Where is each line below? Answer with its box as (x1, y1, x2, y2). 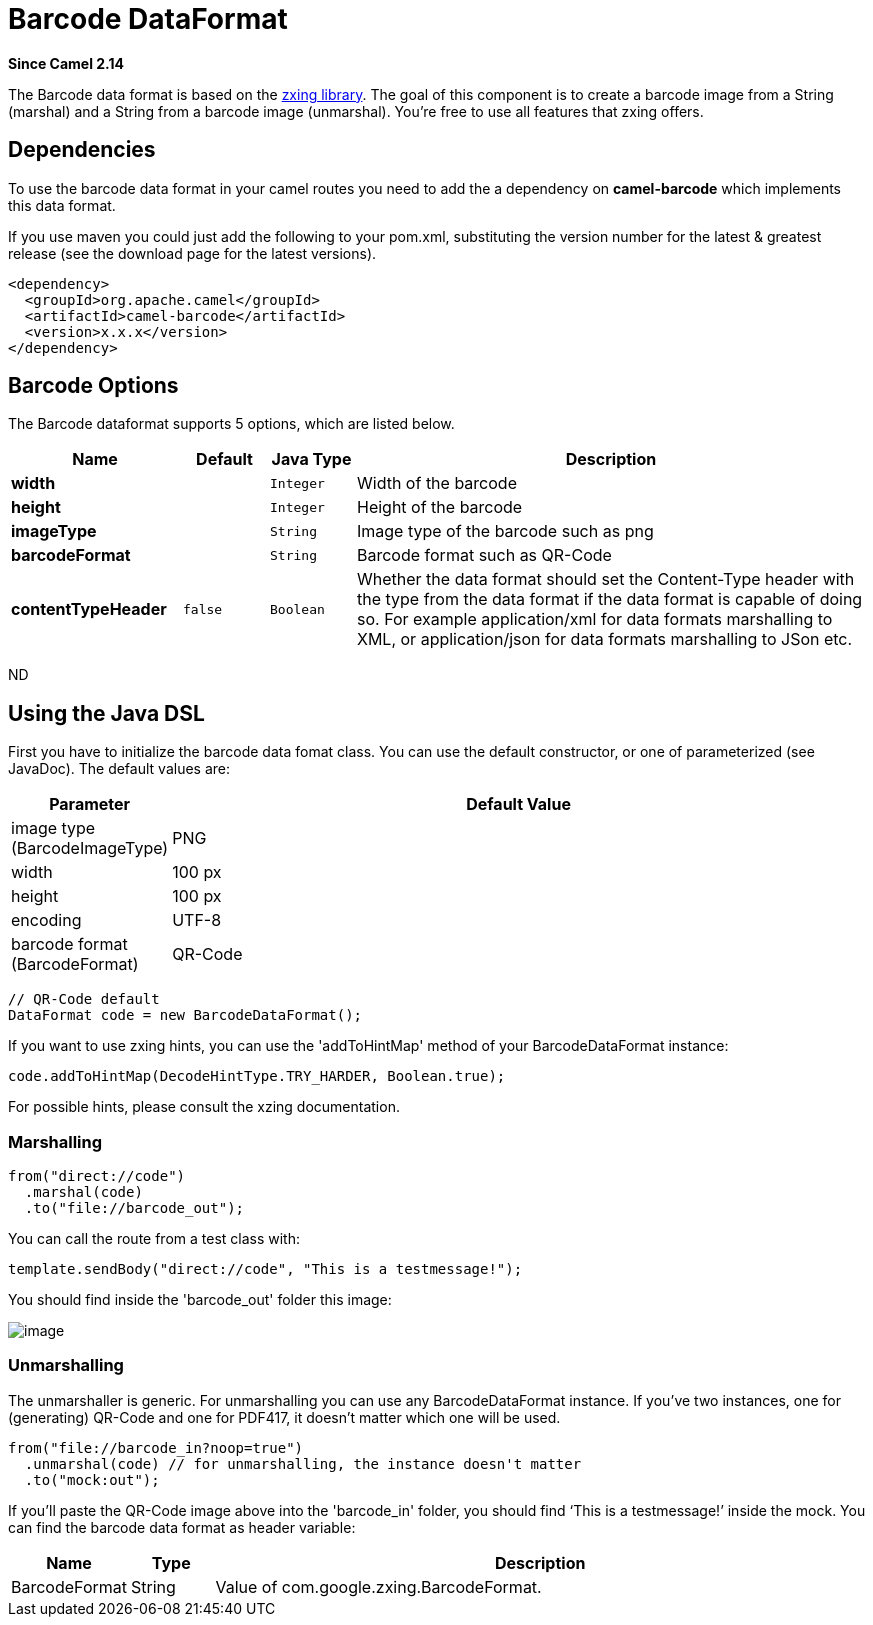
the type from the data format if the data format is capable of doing (357, 589, 863, 610)
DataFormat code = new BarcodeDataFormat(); (8, 1007, 363, 1024)
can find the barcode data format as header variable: (8, 1518, 356, 1536)
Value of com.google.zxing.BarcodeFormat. (215, 1576, 542, 1597)
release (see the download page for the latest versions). (8, 244, 377, 262)
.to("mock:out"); (24, 1471, 160, 1488)
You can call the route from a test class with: (8, 1230, 301, 1248)
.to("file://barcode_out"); (24, 1200, 245, 1217)
